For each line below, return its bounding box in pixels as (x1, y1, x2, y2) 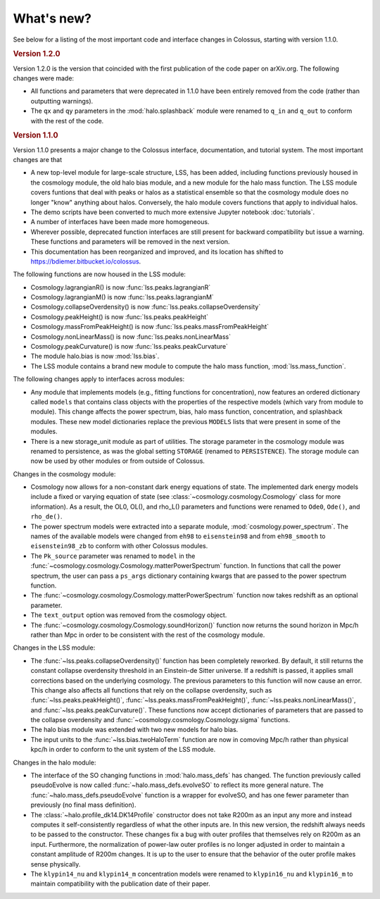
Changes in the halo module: (13, 758, 96, 767)
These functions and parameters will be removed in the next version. (30, 237, 230, 246)
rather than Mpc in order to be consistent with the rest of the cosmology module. (30, 631, 265, 639)
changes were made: (13, 74, 74, 82)
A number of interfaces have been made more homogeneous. (30, 218, 210, 226)
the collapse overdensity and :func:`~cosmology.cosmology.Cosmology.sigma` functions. (30, 716, 291, 724)
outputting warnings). (30, 97, 94, 105)
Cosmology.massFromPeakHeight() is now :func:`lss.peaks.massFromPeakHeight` (30, 323, 270, 331)
